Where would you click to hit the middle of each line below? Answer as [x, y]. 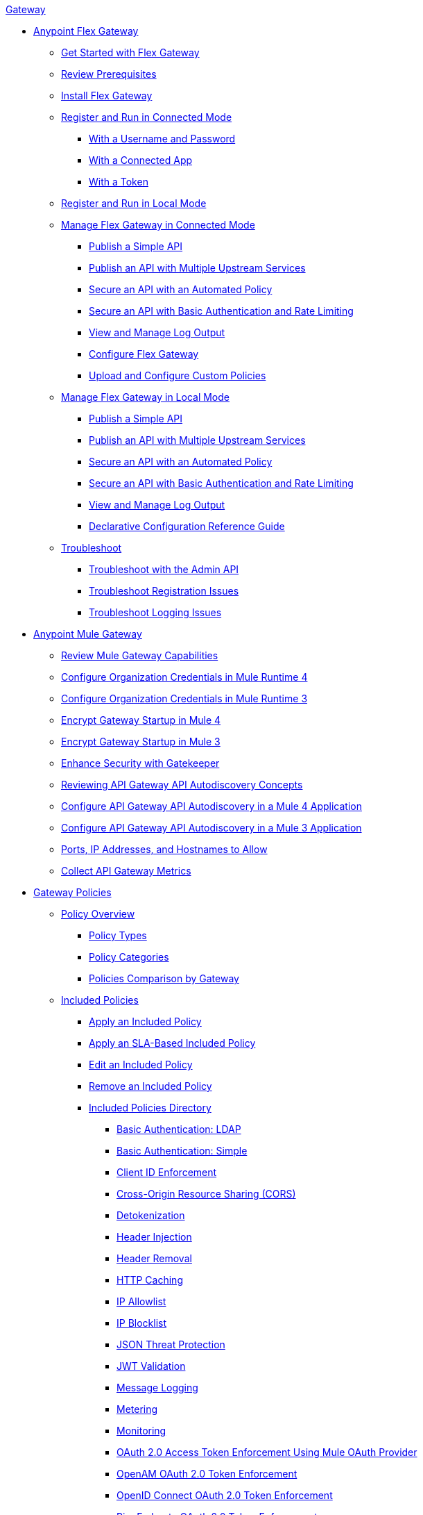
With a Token [119, 182]
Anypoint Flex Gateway [86, 31]
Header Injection [154, 1237]
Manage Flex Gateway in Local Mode [145, 397]
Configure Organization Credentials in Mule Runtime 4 [184, 677]
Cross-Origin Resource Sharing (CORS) [206, 1194]
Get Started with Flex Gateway [130, 52]
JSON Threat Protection [171, 1344]
